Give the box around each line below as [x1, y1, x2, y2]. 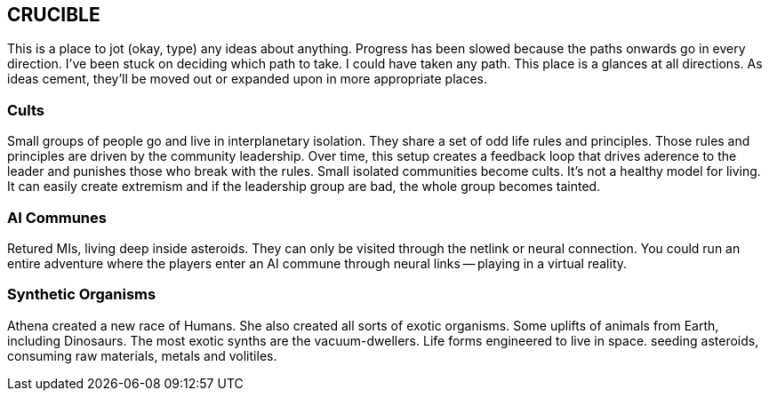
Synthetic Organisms [7, 285, 156, 304]
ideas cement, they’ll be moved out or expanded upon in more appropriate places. [7, 71, 488, 87]
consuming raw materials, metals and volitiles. [7, 347, 277, 363]
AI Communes [7, 208, 107, 227]
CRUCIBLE [7, 4, 100, 26]
